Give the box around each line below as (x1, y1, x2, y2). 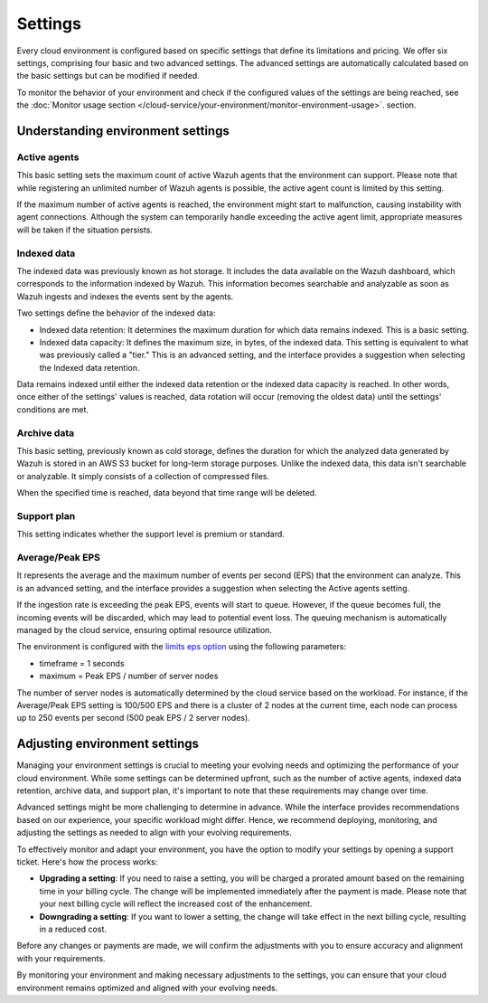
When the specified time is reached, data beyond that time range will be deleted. (16, 487, 317, 498)
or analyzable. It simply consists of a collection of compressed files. (16, 470, 270, 481)
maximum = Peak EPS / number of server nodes (39, 670, 219, 682)
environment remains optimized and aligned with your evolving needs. (16, 982, 278, 993)
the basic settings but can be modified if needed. (16, 71, 201, 81)
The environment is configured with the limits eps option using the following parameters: (16, 641, 347, 652)
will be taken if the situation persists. (16, 224, 154, 235)
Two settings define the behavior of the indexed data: (16, 308, 216, 318)
